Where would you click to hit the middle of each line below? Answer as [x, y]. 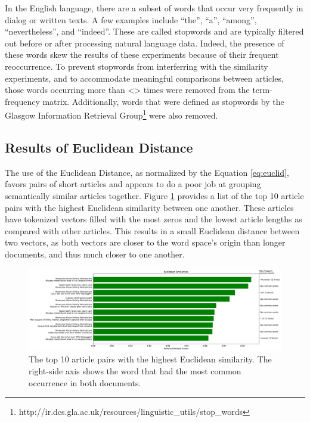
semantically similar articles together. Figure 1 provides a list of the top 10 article [154, 195]
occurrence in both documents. [85, 382]
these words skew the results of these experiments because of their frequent [142, 55]
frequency [22, 101]
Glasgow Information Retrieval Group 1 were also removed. [111, 114]
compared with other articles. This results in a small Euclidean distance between [152, 230]
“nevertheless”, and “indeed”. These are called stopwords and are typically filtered [154, 31]
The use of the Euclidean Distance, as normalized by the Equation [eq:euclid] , [147, 172]
